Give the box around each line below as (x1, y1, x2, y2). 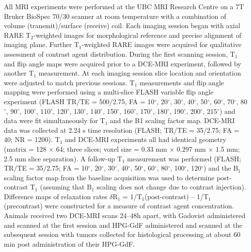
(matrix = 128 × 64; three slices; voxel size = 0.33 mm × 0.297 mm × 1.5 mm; (4, 143, 240, 154)
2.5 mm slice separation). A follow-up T (4, 153, 123, 163)
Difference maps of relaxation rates (4, 191, 108, 201)
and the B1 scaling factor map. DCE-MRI (110, 115, 235, 126)
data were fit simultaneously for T (4, 115, 105, 126)
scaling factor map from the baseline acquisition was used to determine (4, 172, 215, 182)
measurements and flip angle (139, 77, 224, 87)
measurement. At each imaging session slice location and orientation (38, 68, 241, 78)
